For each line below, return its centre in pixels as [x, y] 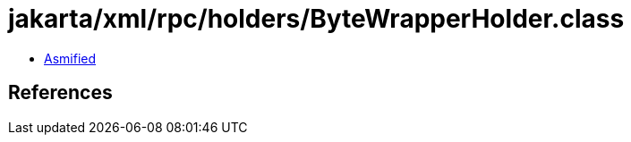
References [60, 93]
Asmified [70, 58]
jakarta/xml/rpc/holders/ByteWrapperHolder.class [316, 19]
